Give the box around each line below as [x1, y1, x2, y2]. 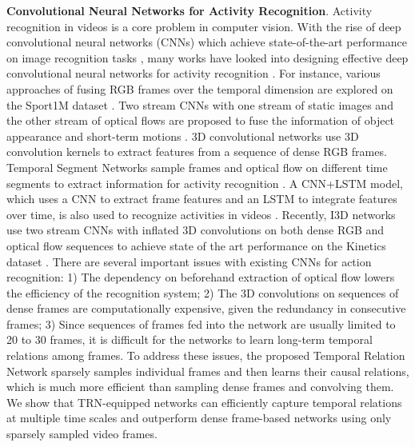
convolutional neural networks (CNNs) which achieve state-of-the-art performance [6, 34, 407, 50]
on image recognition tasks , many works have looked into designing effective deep [6, 49, 409, 66]
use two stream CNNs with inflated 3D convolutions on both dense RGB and [6, 222, 385, 238]
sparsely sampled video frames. [6, 425, 158, 442]
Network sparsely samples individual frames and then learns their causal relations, [6, 362, 409, 379]
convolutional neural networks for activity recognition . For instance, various [6, 65, 381, 82]
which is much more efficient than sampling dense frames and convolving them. [6, 378, 394, 395]
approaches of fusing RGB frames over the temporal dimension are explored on [6, 80, 393, 97]
